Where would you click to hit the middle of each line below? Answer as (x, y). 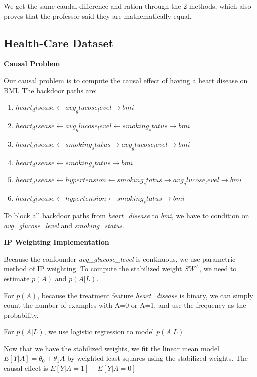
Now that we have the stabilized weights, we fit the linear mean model (112, 348)
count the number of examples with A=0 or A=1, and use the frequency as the (125, 305)
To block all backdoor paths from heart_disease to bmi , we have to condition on (127, 215)
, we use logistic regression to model (99, 332)
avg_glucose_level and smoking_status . (64, 225)
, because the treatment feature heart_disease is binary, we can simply (145, 295)
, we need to (218, 269)
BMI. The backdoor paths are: (51, 90)
